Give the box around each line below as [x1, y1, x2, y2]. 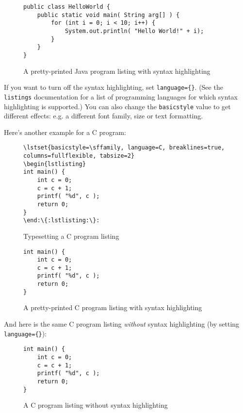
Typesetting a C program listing [23, 231, 119, 241]
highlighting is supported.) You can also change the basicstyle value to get [4, 101, 231, 111]
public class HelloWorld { [23, 3, 110, 10]
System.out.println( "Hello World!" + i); [65, 27, 204, 34]
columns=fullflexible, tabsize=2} [23, 152, 135, 159]
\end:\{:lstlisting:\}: [23, 217, 100, 224]
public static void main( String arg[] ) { [37, 11, 180, 18]
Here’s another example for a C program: [4, 127, 126, 137]
